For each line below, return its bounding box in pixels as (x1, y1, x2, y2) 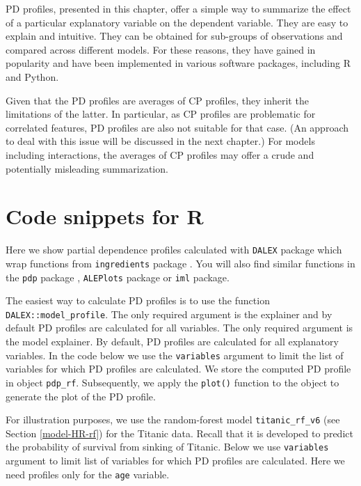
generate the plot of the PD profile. (6, 389, 156, 403)
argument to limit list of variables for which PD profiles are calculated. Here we (6, 453, 345, 468)
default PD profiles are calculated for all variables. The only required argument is (6, 320, 353, 335)
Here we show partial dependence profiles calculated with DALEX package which (6, 242, 342, 257)
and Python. (6, 69, 59, 84)
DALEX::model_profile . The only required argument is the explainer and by (6, 306, 332, 321)
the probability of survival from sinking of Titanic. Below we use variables (6, 439, 329, 454)
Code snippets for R (6, 202, 204, 230)
